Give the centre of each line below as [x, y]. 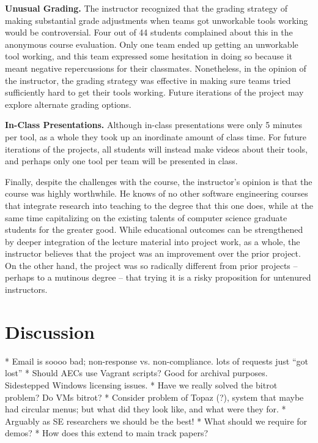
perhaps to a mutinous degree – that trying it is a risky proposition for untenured [158, 277]
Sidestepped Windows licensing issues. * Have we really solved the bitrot [141, 384]
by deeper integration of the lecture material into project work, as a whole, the [153, 241]
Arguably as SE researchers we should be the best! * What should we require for [156, 421]
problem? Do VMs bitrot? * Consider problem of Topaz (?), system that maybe [154, 397]
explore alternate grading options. [68, 104]
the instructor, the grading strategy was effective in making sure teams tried [148, 80]
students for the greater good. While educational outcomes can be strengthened [154, 229]
